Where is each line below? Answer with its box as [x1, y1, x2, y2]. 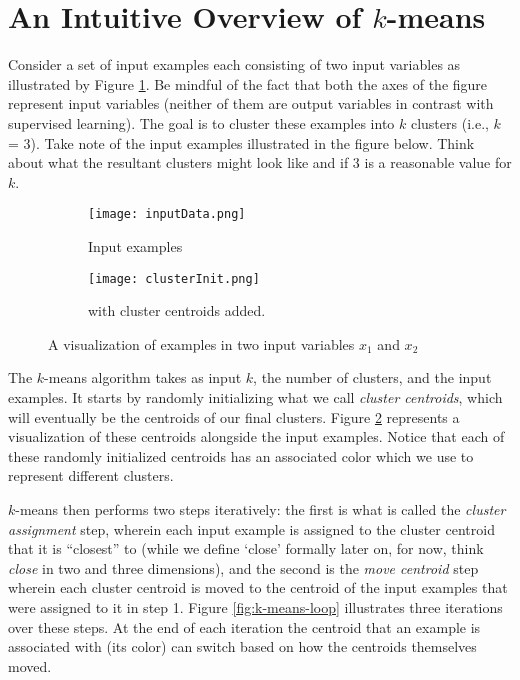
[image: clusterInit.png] [88, 271, 260, 286]
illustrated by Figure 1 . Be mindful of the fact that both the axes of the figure [8, 73, 488, 94]
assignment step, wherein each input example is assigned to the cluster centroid [8, 518, 495, 539]
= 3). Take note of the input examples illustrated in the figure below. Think [8, 132, 475, 153]
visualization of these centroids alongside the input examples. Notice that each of [8, 426, 505, 447]
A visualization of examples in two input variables [48, 333, 355, 354]
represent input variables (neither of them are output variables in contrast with [8, 93, 494, 114]
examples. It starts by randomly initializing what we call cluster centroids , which [8, 386, 503, 407]
